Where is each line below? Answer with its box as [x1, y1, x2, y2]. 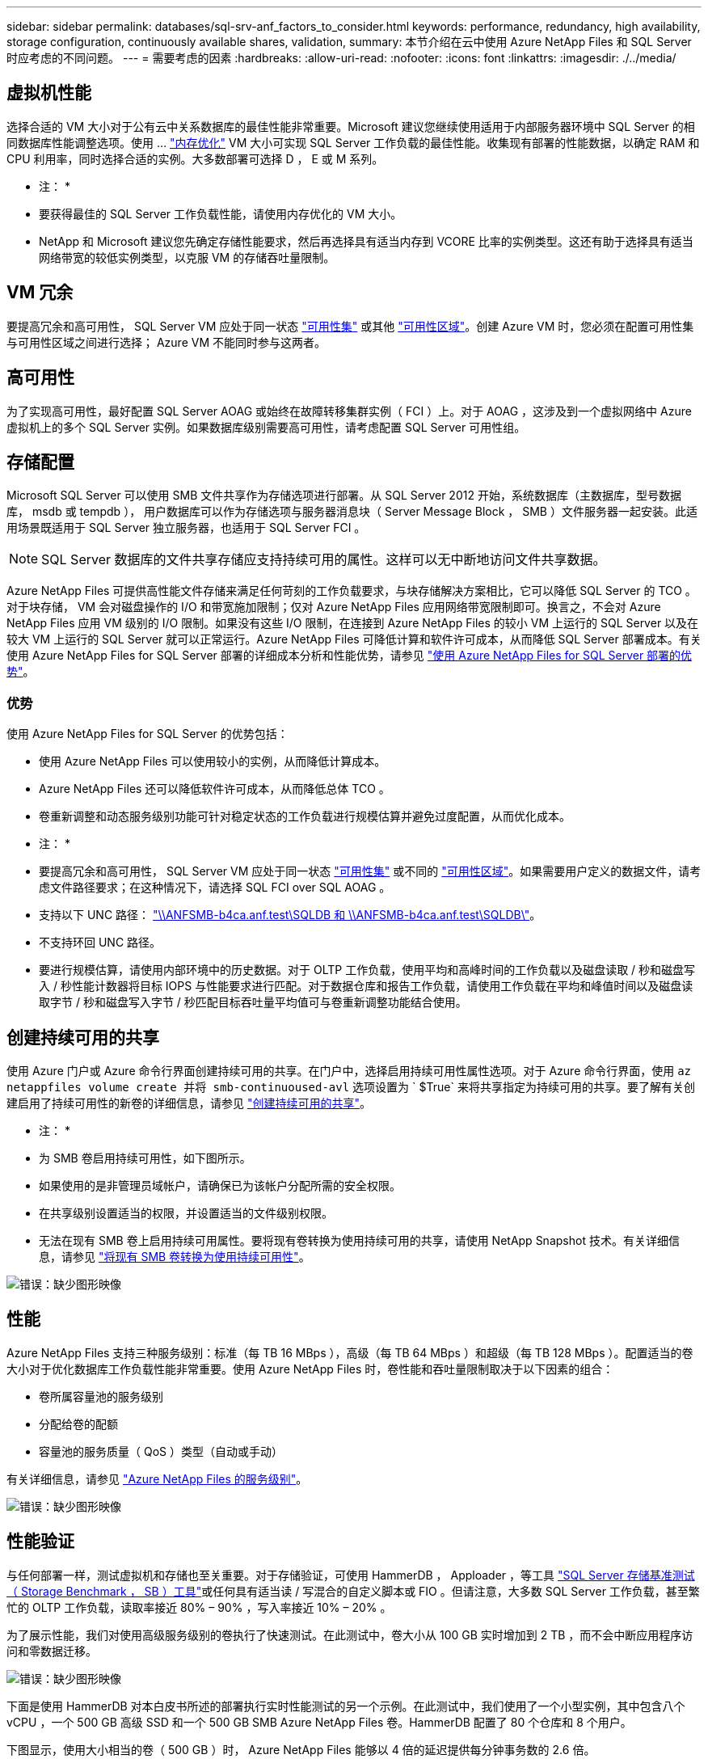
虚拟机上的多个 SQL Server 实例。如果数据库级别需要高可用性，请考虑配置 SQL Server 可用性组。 [6, 420, 526, 434]
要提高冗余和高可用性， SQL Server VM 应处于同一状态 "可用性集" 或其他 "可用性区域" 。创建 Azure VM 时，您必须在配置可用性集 [6, 318, 694, 333]
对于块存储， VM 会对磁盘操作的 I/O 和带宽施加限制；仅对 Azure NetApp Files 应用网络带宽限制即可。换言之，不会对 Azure [6, 600, 661, 614]
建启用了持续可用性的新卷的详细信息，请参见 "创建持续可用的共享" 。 [6, 1095, 371, 1110]
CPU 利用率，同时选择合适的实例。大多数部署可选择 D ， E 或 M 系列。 [6, 151, 384, 166]
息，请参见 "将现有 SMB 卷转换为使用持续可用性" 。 [39, 1249, 310, 1263]
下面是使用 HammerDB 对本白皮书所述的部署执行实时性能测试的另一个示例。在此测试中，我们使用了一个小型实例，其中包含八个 [6, 1698, 685, 1713]
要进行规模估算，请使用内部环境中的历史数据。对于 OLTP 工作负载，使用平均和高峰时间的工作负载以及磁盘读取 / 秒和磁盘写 [39, 963, 696, 977]
